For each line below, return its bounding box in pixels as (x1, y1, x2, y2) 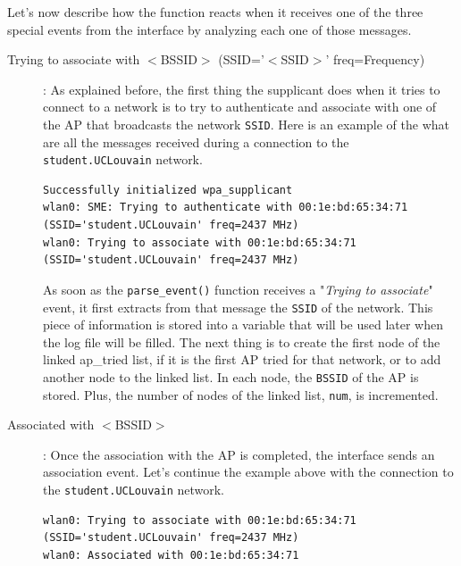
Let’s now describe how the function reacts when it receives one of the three (7, 3, 423, 21)
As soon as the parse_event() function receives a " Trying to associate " (43, 279, 433, 298)
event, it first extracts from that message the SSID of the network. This (43, 297, 433, 316)
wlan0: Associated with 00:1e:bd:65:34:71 (43, 548, 299, 562)
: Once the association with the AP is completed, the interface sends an (43, 445, 435, 463)
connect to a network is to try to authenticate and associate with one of (43, 97, 437, 116)
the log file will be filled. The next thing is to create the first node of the (43, 332, 440, 351)
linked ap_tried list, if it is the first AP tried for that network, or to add (43, 350, 441, 369)
